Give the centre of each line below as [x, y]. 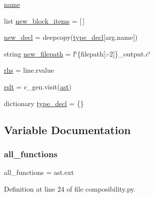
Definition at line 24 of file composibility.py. [70, 188]
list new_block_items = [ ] [44, 20]
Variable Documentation [67, 129]
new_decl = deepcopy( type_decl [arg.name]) [71, 37]
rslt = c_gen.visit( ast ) [38, 86]
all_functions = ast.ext [39, 172]
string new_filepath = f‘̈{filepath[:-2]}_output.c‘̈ [77, 53]
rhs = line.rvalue [29, 70]
